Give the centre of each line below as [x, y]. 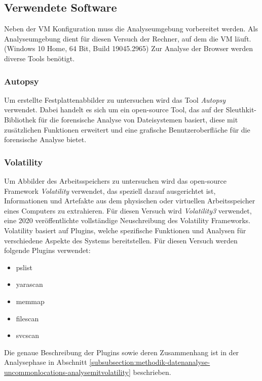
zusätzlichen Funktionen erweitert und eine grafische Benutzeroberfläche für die [127, 129]
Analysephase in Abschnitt [46, 362]
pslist [24, 267]
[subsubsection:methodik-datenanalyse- [150, 362]
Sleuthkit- [241, 110]
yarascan [29, 284]
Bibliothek [20, 119]
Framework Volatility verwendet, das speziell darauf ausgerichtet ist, [110, 190]
